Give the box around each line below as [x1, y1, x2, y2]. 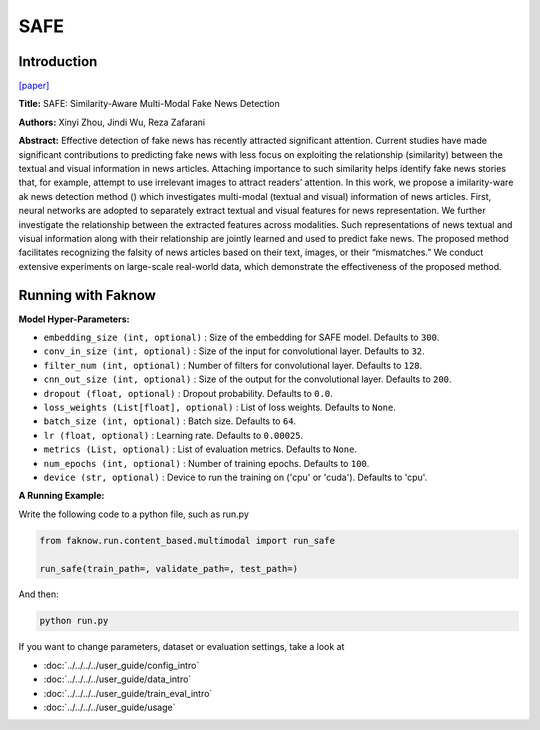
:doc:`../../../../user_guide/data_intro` [43, 673, 192, 685]
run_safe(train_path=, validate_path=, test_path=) [39, 563, 299, 574]
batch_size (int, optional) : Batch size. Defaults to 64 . [43, 415, 297, 427]
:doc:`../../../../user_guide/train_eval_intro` [43, 687, 213, 699]
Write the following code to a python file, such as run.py [18, 508, 250, 520]
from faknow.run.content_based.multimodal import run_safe [39, 535, 335, 546]
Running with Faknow [18, 286, 157, 304]
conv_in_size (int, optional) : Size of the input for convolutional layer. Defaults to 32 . [43, 345, 425, 357]
